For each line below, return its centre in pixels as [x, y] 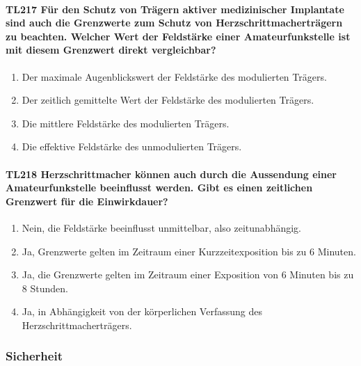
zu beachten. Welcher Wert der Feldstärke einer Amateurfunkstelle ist [178, 36]
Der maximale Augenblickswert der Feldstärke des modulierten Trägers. [174, 76]
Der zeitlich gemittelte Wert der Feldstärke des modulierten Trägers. [168, 100]
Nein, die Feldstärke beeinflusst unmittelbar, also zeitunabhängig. [161, 227]
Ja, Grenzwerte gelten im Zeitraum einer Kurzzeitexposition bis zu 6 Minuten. [189, 251]
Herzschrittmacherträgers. [77, 325]
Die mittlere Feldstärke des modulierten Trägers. [126, 123]
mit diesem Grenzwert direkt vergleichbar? [111, 50]
